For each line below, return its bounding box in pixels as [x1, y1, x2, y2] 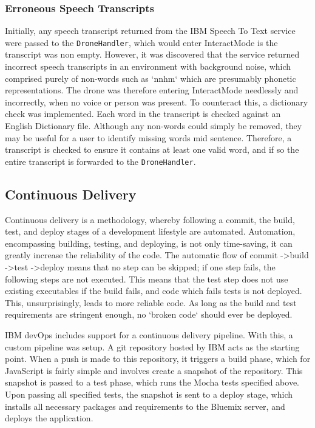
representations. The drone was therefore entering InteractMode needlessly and [5, 84, 299, 96]
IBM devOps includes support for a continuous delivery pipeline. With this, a [5, 329, 293, 341]
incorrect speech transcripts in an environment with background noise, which [5, 60, 291, 73]
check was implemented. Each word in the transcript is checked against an [5, 107, 281, 120]
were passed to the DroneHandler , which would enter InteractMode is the [5, 36, 278, 48]
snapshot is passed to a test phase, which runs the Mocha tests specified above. [5, 376, 300, 389]
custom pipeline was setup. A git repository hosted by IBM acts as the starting [5, 340, 300, 353]
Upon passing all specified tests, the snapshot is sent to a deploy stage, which [5, 387, 293, 400]
